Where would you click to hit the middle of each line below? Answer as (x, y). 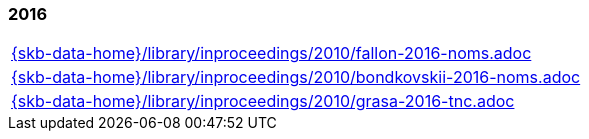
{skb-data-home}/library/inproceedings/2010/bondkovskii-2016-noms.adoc (296, 77)
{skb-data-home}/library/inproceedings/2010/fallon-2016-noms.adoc (271, 53)
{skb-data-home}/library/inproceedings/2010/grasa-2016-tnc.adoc (263, 101)
